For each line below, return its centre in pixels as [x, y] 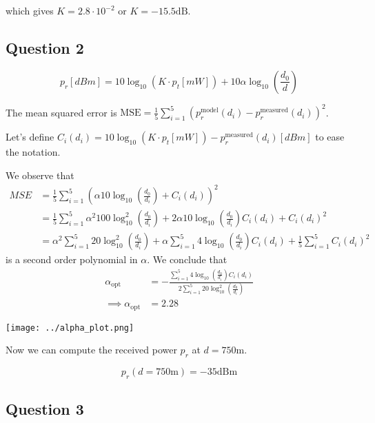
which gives [30, 10]
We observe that [40, 175]
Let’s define [30, 137]
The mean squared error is [61, 112]
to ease [330, 137]
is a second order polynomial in [72, 259]
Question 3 [45, 409]
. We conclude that [187, 259]
